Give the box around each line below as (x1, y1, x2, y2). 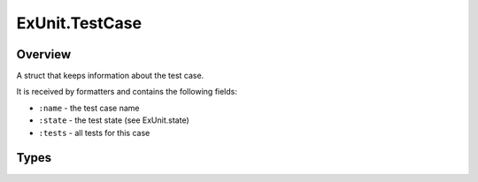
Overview (16, 47, 72, 62)
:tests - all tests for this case (38, 127, 150, 138)
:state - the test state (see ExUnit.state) (38, 115, 189, 125)
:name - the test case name (38, 102, 140, 113)
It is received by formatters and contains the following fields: (16, 87, 238, 97)
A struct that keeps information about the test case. (16, 71, 204, 81)
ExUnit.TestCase (16, 13, 142, 33)
